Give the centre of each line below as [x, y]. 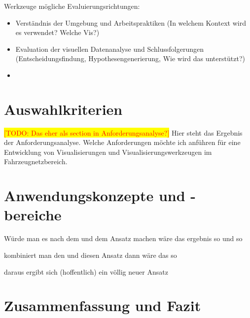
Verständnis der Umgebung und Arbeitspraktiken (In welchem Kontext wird [131, 22]
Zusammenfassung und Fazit [103, 305]
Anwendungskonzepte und [95, 195]
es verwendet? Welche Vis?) [57, 32]
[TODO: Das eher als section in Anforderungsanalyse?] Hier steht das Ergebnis [123, 132]
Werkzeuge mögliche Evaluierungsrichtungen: [72, 6]
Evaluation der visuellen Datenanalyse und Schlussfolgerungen [109, 49]
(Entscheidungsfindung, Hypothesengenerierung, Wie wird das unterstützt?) [130, 58]
